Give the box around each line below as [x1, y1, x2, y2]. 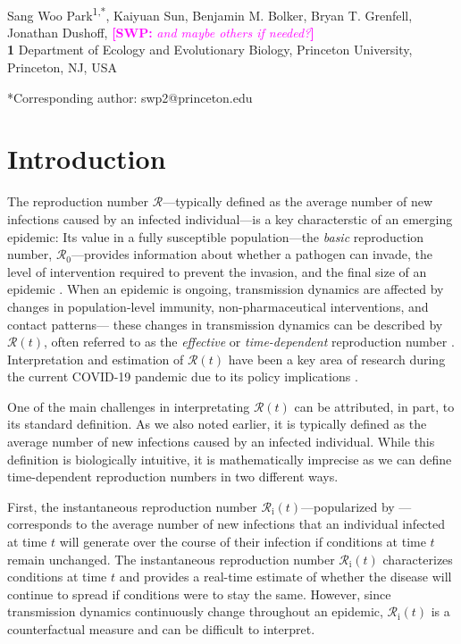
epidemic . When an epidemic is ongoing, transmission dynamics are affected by [7, 280, 444, 298]
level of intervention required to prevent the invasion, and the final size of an [7, 262, 427, 280]
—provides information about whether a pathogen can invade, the [71, 245, 432, 263]
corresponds [7, 514, 72, 533]
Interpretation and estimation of [7, 349, 184, 368]
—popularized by [301, 497, 395, 515]
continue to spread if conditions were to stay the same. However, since [7, 584, 391, 603]
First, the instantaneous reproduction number [7, 497, 257, 515]
